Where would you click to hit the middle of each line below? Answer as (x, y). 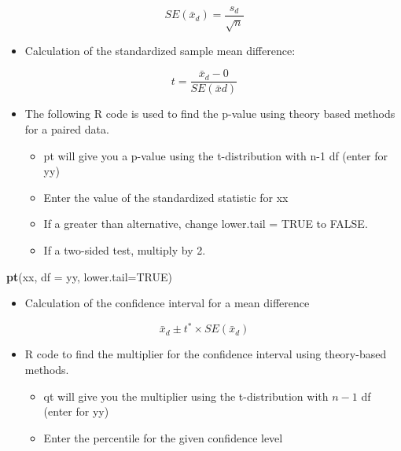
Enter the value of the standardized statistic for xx (166, 197)
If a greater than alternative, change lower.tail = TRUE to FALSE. (206, 224)
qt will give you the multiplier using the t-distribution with (186, 396)
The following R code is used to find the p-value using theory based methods (210, 114)
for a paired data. (67, 129)
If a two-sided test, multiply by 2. (125, 250)
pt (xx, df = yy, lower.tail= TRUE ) (89, 276)
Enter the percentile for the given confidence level (163, 437)
